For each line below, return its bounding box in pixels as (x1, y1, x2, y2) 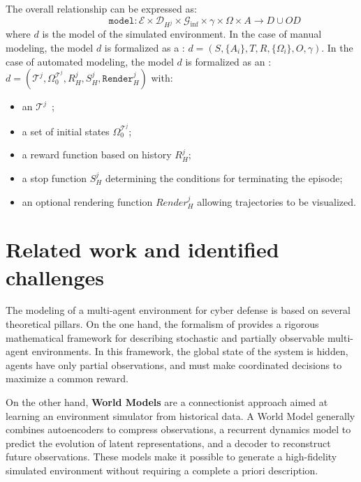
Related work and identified (6, 235, 279, 264)
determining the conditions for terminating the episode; (105, 170, 343, 185)
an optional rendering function (22, 194, 153, 209)
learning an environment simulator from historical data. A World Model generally (6, 408, 355, 423)
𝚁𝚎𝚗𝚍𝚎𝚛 (102, 74, 133, 84)
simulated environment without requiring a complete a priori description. (6, 463, 318, 477)
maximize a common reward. (6, 371, 128, 386)
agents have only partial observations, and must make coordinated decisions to (6, 357, 342, 372)
